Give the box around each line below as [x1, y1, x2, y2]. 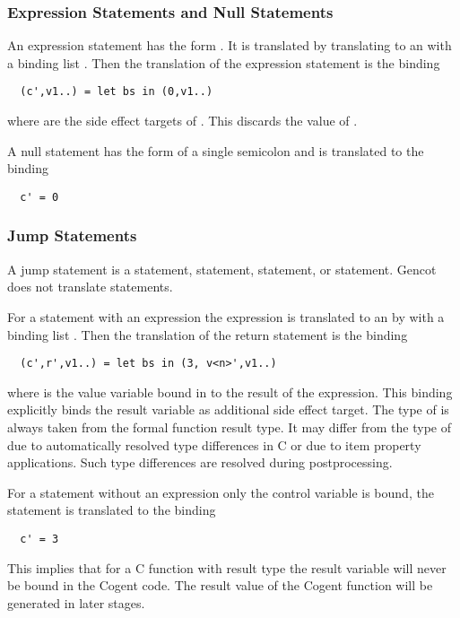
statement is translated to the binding [7, 500, 216, 519]
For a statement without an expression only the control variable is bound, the [7, 483, 434, 501]
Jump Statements [7, 224, 137, 247]
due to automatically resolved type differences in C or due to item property [7, 435, 421, 454]
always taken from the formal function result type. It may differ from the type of [7, 417, 452, 436]
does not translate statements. [7, 277, 173, 296]
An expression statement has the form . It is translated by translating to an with [7, 36, 452, 55]
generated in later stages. [7, 593, 145, 612]
